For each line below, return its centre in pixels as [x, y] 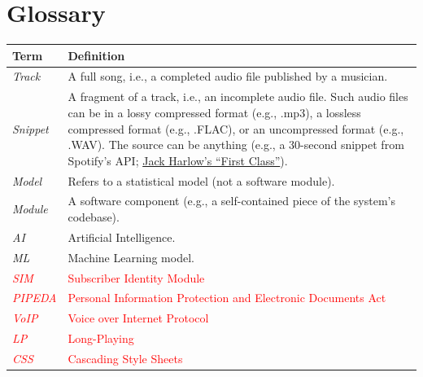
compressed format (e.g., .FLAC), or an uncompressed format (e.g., [236, 128]
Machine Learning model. [131, 257]
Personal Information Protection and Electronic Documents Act [227, 298]
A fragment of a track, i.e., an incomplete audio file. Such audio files [238, 96]
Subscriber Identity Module [136, 277]
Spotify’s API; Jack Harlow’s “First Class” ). [178, 160]
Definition [96, 55]
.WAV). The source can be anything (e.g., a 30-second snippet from [236, 145]
